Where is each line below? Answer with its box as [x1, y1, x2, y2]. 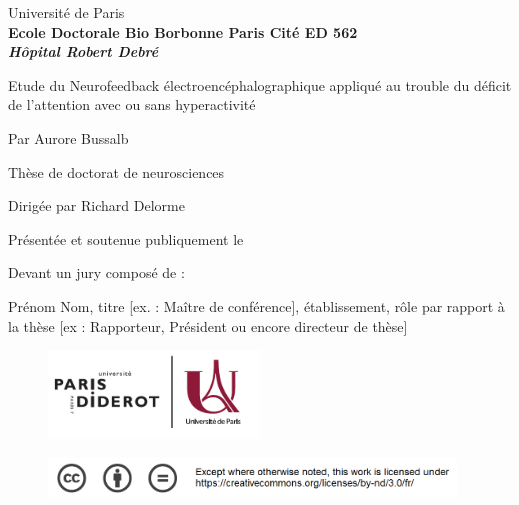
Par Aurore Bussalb [8, 127, 129, 148]
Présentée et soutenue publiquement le [8, 228, 244, 249]
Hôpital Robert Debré [8, 41, 159, 62]
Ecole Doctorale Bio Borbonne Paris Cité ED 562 [8, 21, 358, 42]
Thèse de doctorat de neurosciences [8, 161, 225, 182]
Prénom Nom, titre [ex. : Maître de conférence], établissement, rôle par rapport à [8, 295, 505, 316]
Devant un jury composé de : [8, 262, 185, 283]
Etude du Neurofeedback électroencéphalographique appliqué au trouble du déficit [8, 74, 512, 95]
